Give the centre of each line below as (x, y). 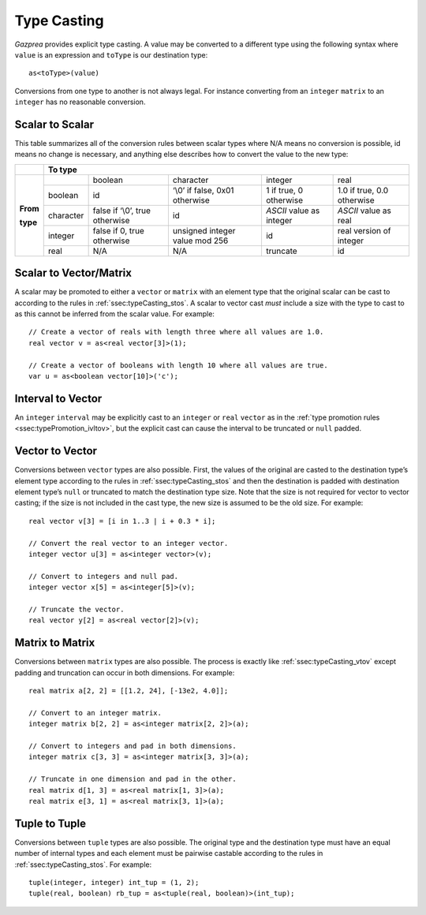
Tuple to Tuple (50, 823)
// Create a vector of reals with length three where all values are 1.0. (176, 332)
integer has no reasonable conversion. (80, 102)
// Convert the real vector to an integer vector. (129, 543)
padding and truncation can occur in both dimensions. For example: (125, 672)
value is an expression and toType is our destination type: (111, 54)
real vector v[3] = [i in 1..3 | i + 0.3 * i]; (122, 521)
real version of (364, 230)
